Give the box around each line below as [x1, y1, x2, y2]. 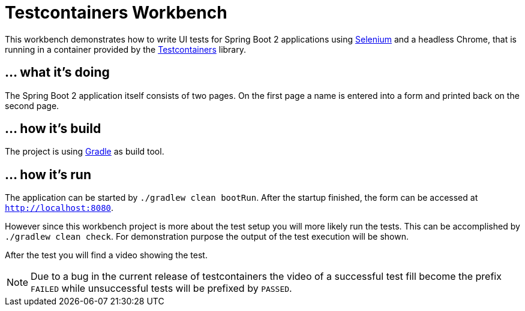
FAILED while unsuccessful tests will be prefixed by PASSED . [31, 282, 292, 295]
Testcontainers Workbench [5, 2, 227, 23]
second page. [5, 100, 59, 111]
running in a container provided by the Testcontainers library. [5, 44, 246, 55]
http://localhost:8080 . [5, 203, 114, 213]
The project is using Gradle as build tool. [5, 146, 164, 157]
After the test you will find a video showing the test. [5, 250, 208, 261]
